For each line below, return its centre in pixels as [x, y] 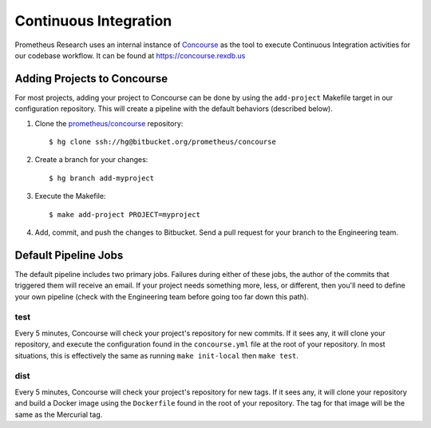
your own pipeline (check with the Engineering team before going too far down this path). [162, 296]
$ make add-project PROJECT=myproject [125, 214]
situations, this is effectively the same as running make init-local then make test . [157, 355]
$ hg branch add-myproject [102, 178]
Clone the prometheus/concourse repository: [109, 123]
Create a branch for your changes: [91, 160]
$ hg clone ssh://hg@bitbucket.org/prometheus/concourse [163, 142]
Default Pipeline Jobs [69, 255]
